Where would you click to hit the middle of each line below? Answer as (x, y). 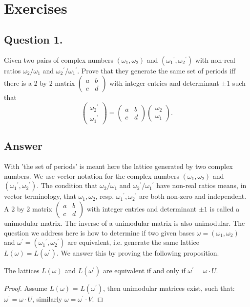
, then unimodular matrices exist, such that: (169, 288)
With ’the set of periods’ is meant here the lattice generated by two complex (118, 166)
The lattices (22, 271)
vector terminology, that (40, 196)
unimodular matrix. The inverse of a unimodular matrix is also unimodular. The (125, 223)
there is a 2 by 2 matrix (40, 83)
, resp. (105, 196)
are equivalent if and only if (144, 271)
